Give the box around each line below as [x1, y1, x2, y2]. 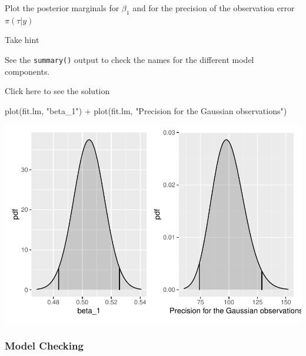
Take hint [5, 34, 39, 46]
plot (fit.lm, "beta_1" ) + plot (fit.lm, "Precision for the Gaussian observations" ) [5, 104, 287, 117]
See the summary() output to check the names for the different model [5, 53, 254, 65]
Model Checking [5, 338, 84, 352]
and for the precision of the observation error [132, 2, 295, 14]
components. [5, 65, 50, 77]
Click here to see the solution [5, 85, 110, 97]
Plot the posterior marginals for [5, 2, 119, 14]
